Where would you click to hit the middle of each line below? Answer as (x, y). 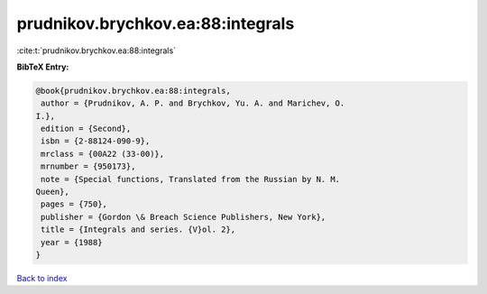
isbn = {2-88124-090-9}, (96, 141)
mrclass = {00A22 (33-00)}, (103, 154)
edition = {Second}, (86, 129)
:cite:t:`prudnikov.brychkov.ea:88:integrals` (96, 51)
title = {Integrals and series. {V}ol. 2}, (138, 230)
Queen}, (52, 192)
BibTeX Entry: (43, 67)
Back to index (42, 278)
